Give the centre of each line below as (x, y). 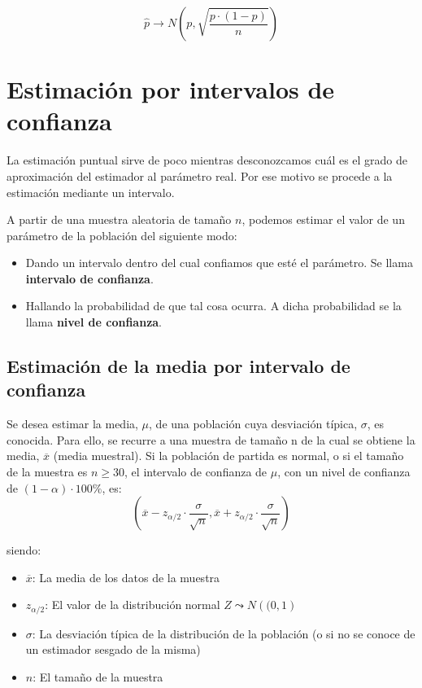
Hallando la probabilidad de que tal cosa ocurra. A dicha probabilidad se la (213, 306)
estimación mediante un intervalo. (91, 192)
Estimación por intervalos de (171, 89)
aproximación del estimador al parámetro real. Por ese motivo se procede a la (200, 175)
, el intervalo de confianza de (196, 472)
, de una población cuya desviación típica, (253, 424)
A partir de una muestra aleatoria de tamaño (119, 219)
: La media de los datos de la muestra (126, 577)
